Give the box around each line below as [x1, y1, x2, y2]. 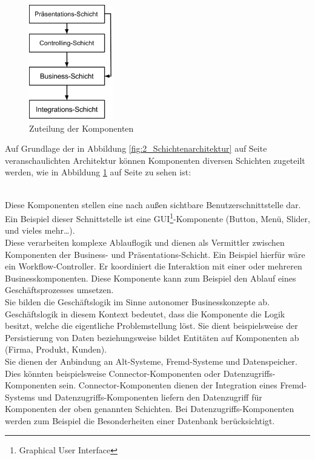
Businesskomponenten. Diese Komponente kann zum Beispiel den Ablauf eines [5, 271, 296, 284]
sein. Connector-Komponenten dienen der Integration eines [59, 379, 277, 391]
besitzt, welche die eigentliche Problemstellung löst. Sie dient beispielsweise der [5, 319, 298, 332]
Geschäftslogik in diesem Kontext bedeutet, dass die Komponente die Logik [5, 307, 285, 320]
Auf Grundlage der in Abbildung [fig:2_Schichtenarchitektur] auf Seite [5, 142, 267, 155]
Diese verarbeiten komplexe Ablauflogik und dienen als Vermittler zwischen [5, 235, 285, 248]
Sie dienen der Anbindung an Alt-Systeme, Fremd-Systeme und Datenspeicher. [5, 354, 297, 367]
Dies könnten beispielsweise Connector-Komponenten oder [5, 367, 221, 379]
